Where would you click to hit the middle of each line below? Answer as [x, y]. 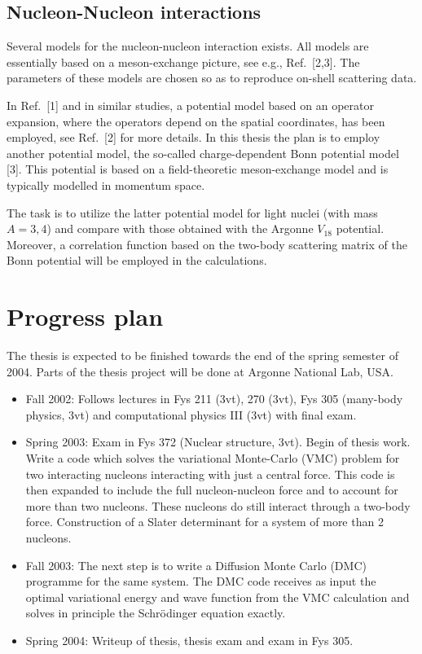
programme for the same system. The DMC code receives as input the [201, 581]
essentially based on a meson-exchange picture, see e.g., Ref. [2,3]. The [183, 61]
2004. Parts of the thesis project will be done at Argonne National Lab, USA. [200, 371]
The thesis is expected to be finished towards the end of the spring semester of [202, 356]
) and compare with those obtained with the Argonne [180, 228]
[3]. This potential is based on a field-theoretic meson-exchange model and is [198, 169]
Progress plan [85, 316]
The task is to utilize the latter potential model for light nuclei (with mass [192, 212]
